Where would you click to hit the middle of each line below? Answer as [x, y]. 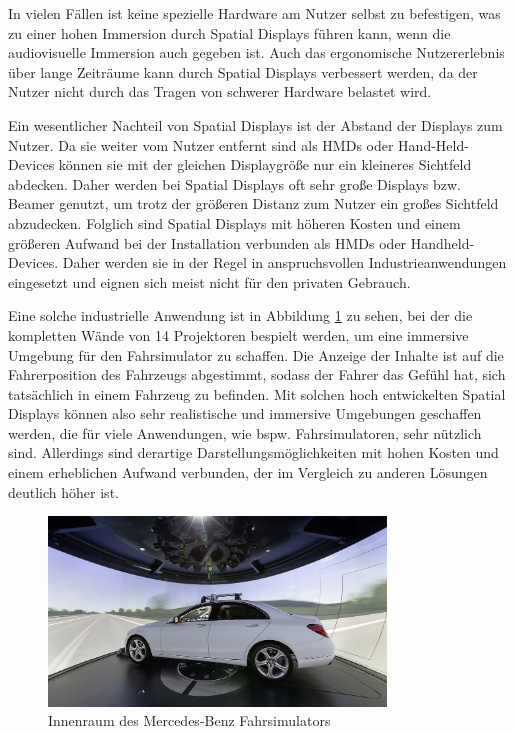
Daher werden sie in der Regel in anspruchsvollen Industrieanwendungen [284, 262]
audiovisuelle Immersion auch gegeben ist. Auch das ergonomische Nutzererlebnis [256, 52]
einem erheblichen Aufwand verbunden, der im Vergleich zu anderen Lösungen [248, 472]
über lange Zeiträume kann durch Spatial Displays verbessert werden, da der [243, 71]
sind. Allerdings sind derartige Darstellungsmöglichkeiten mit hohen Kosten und [253, 452]
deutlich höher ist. [63, 491]
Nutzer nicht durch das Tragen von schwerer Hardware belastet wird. [220, 91]
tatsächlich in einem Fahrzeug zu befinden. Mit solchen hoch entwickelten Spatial [257, 393]
